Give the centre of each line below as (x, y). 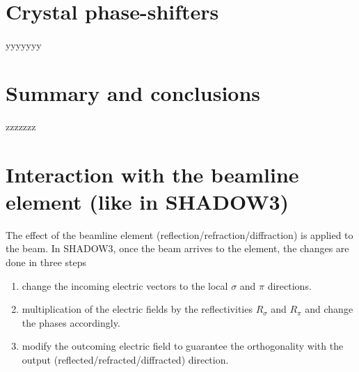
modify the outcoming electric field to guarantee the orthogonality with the (183, 346)
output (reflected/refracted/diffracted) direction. (125, 359)
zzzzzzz (21, 126)
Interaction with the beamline (152, 174)
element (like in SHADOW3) (147, 201)
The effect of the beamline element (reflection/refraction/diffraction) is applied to (179, 234)
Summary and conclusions (133, 92)
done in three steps (46, 262)
